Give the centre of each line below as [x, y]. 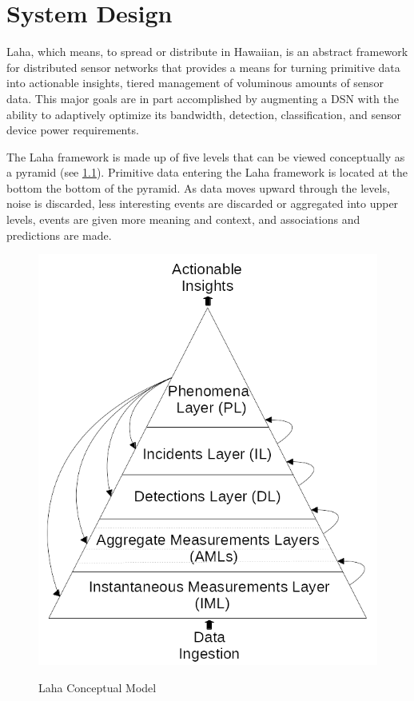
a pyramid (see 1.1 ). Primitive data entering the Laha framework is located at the [207, 172]
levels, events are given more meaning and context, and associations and [183, 219]
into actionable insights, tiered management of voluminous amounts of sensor [195, 83]
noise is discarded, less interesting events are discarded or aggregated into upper [203, 203]
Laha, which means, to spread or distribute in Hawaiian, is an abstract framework [207, 52]
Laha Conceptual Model [98, 688]
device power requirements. [73, 130]
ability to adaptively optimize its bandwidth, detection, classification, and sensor [204, 114]
